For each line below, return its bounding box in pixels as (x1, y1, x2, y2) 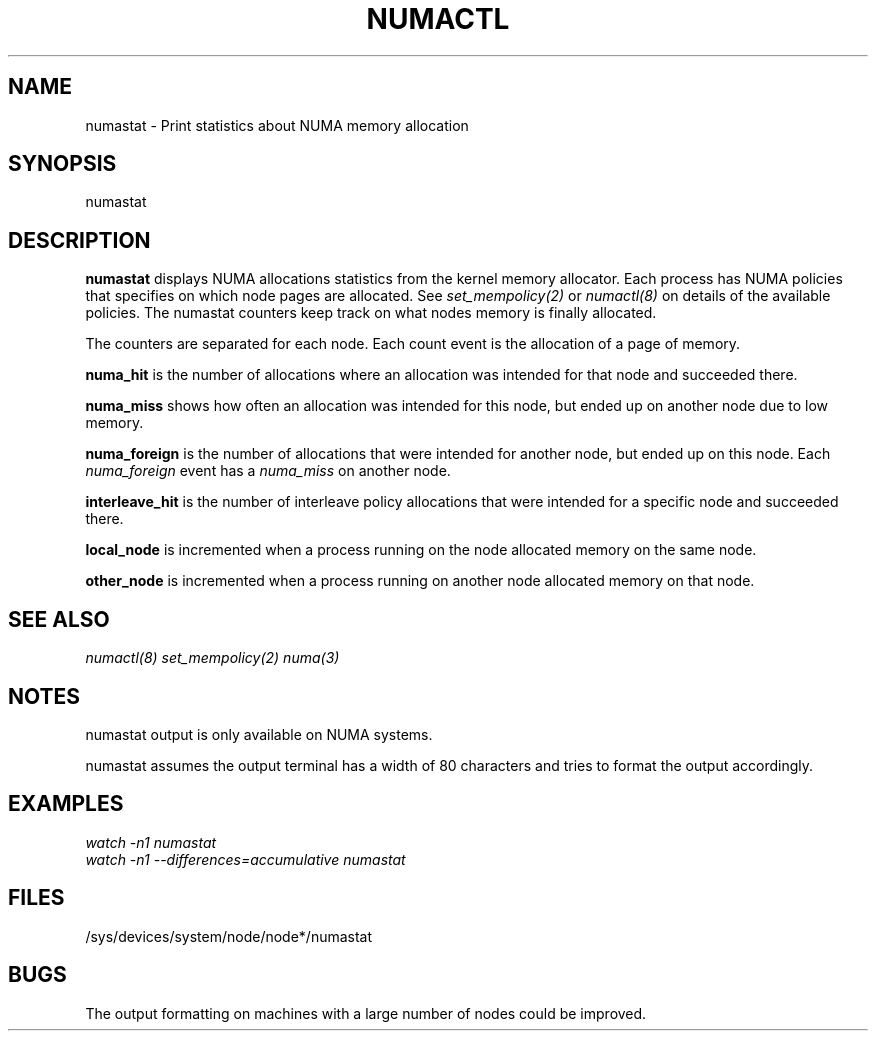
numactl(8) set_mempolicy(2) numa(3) (85, 649, 340, 667)
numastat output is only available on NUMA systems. (85, 725, 433, 743)
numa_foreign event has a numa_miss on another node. (85, 462, 451, 480)
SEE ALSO (8, 606, 110, 632)
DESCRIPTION (8, 227, 151, 253)
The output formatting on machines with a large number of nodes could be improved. (85, 1004, 647, 1022)
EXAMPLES (8, 791, 124, 817)
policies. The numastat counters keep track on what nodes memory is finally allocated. (85, 304, 657, 322)
